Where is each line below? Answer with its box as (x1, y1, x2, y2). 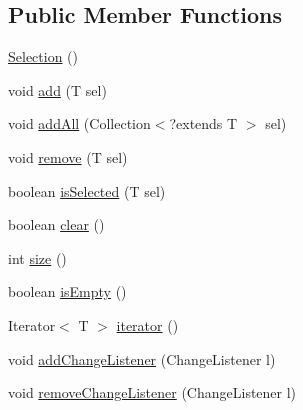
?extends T (169, 113, 238, 134)
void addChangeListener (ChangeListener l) (8, 348, 276, 369)
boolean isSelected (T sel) (8, 180, 166, 201)
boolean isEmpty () (8, 281, 127, 302)
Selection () (8, 46, 79, 67)
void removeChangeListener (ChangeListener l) (8, 382, 297, 403)
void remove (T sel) (8, 146, 128, 167)
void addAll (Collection (8, 113, 151, 134)
